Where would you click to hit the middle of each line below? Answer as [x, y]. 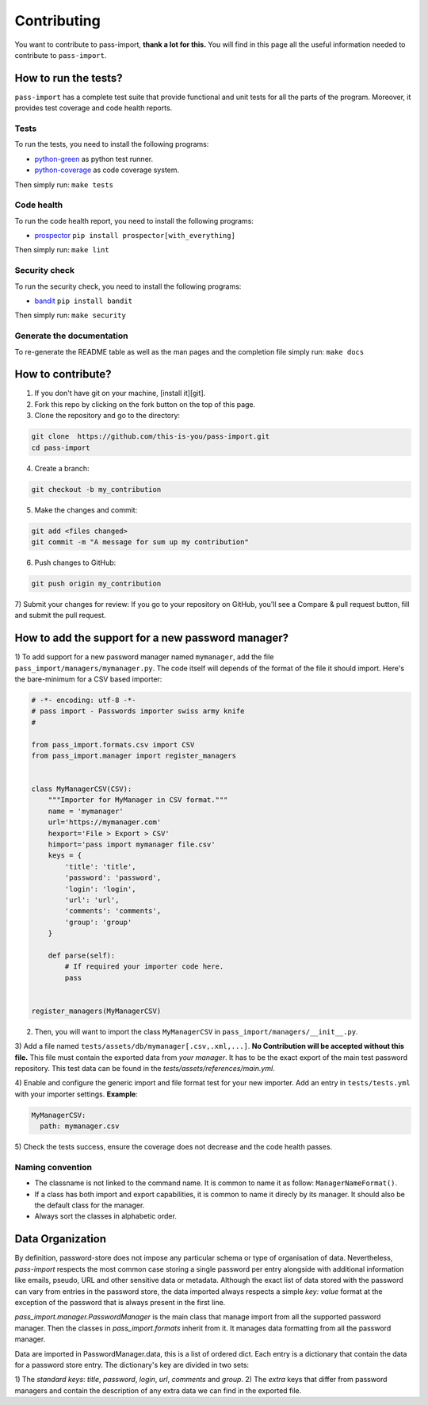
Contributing [57, 21]
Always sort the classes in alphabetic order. [106, 1216]
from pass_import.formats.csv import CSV [113, 745]
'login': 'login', [100, 889]
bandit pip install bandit [84, 301]
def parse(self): [82, 955]
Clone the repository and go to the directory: [107, 416]
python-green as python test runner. [94, 159]
